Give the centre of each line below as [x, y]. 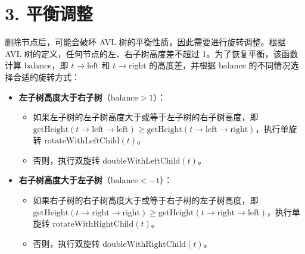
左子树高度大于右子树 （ [65, 97]
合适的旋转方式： [46, 76]
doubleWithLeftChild [141, 161]
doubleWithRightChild [144, 244]
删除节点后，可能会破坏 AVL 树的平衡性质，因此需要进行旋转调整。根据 [145, 42]
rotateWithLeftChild [82, 141]
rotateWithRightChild [93, 225]
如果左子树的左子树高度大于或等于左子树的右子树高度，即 [146, 117]
